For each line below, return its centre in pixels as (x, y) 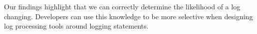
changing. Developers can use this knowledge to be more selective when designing (128, 16)
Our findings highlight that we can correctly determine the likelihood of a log (122, 6)
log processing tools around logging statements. (76, 26)
